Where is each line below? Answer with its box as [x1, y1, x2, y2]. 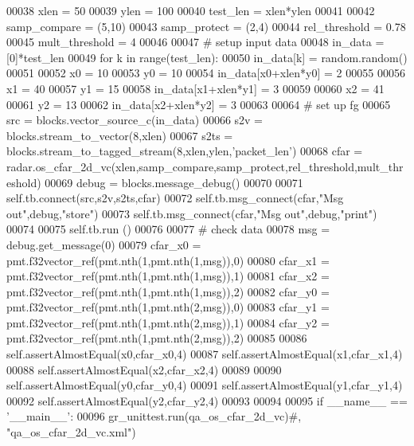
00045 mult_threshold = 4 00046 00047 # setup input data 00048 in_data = [6, 33, 385, 50]
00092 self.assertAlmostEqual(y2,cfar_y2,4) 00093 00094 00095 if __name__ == [6, 392, 408, 409]
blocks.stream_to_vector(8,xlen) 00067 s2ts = [6, 127, 233, 143]
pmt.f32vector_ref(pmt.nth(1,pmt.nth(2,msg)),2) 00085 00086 [6, 330, 307, 346]
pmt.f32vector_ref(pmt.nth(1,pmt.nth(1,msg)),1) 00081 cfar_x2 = [6, 268, 330, 284]
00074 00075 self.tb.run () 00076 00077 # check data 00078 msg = [6, 221, 330, 237]
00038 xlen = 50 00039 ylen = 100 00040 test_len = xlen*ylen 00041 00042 [6, 2, 375, 18]
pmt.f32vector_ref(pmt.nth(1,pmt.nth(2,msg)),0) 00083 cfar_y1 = [6, 299, 330, 315]
